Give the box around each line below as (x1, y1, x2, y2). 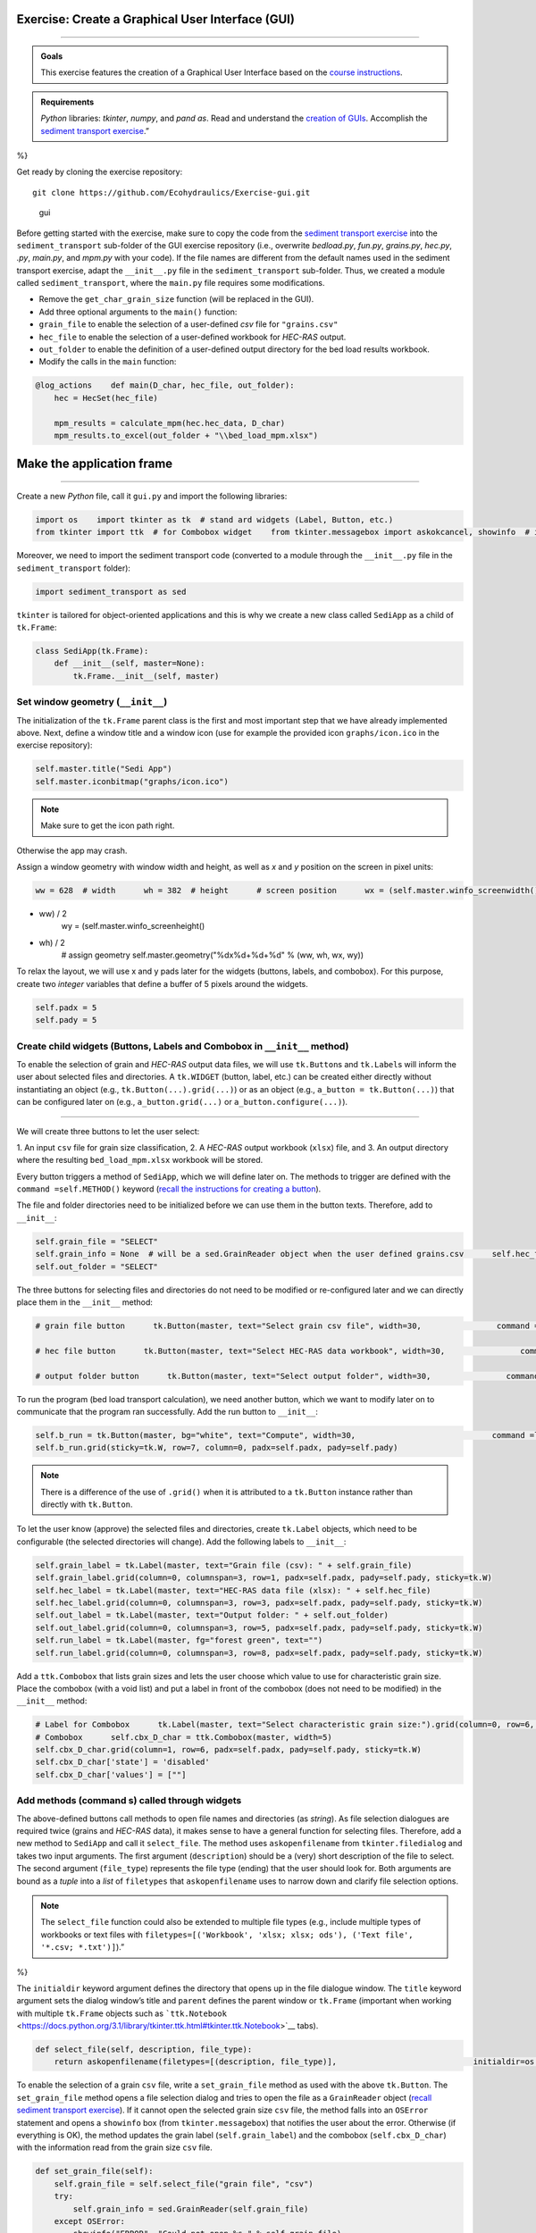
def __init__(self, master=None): (54, 658, 205, 669)
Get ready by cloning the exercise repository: (16, 166, 183, 178)
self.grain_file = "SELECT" (35, 1236, 158, 1246)
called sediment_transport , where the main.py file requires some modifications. (16, 278, 325, 289)
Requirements (40, 96, 95, 107)
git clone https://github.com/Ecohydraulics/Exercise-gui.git (32, 188, 311, 197)
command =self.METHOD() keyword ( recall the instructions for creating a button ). (16, 1183, 322, 1194)
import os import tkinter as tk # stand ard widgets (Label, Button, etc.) (35, 514, 394, 524)
